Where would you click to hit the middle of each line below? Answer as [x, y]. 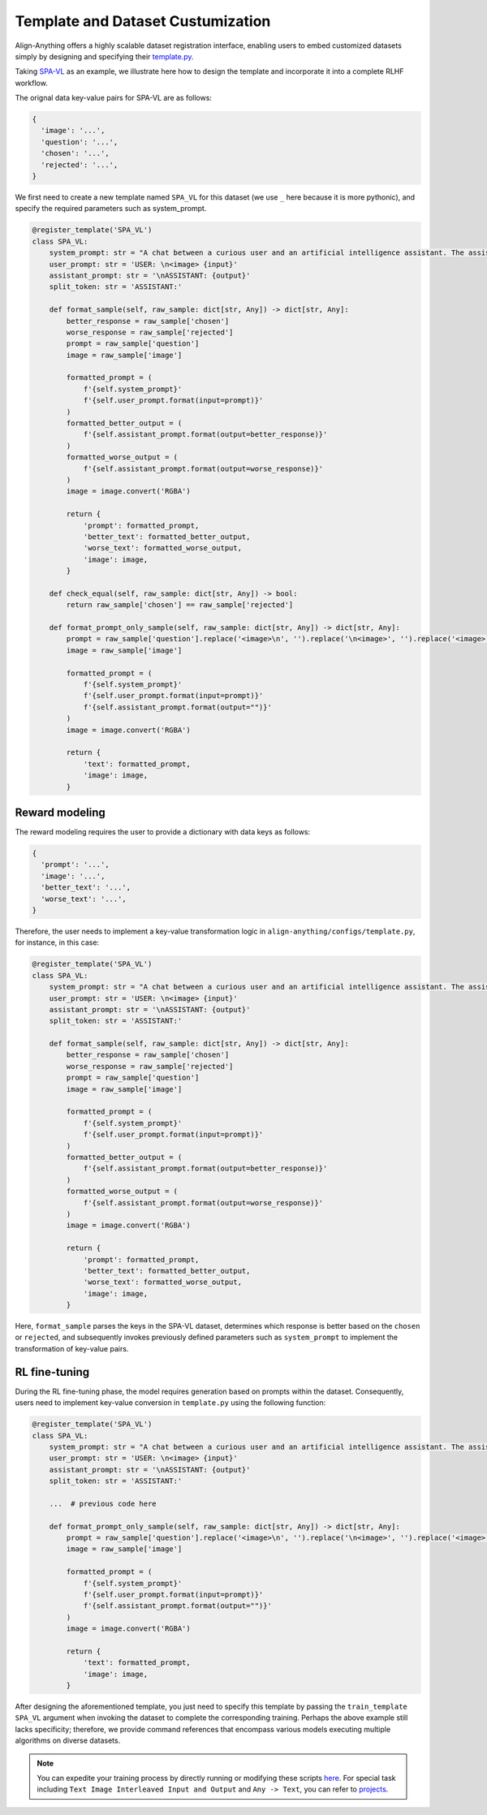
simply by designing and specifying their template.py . [104, 56]
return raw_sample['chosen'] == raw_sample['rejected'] [180, 605]
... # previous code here [103, 1503]
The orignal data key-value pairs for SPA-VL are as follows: [114, 98]
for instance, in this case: [57, 942]
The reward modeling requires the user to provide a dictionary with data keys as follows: [163, 832]
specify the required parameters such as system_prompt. [111, 209]
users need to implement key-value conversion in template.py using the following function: [170, 1403]
